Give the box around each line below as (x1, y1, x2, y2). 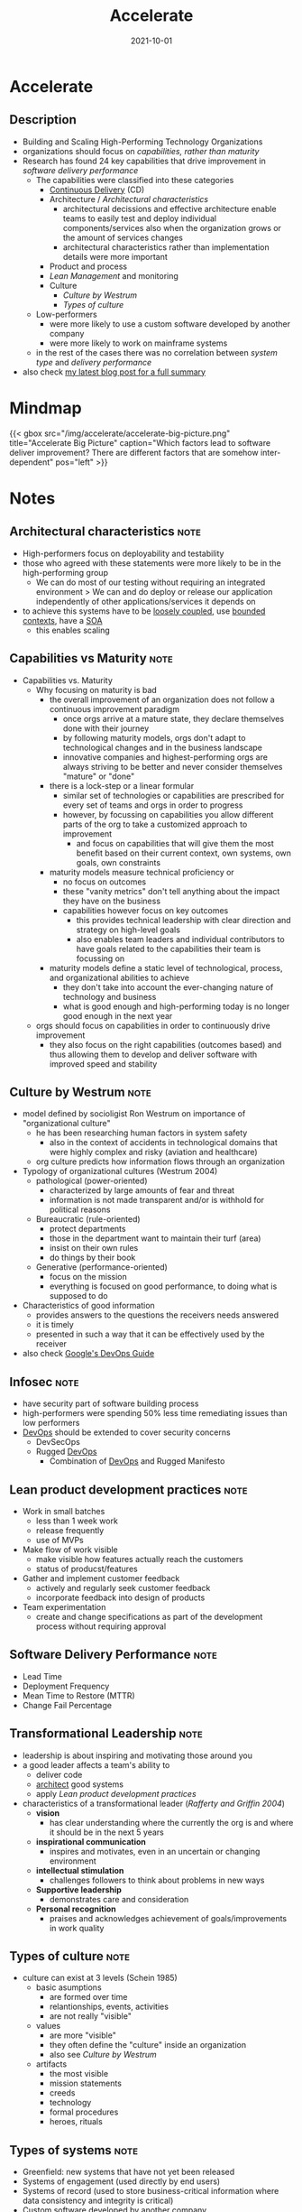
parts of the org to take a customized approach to (62, 819, 248, 829)
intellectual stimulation (35, 1865, 124, 1875)
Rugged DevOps (35, 1446, 97, 1458)
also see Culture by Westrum (49, 2050, 158, 2060)
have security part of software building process (22, 1398, 199, 1409)
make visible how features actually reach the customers (35, 1553, 243, 1564)
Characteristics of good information (22, 1300, 155, 1311)
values (35, 2021, 61, 2032)
